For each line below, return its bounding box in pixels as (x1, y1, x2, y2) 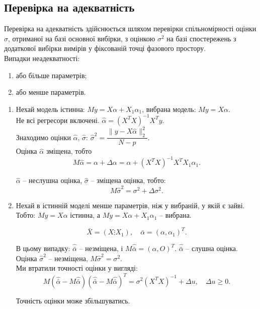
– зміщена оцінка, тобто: (91, 175, 166, 186)
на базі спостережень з (166, 33, 236, 43)
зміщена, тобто (46, 146, 92, 156)
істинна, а (70, 210, 100, 220)
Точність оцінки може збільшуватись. (16, 295, 130, 305)
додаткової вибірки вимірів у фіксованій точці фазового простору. (4, 43, 206, 53)
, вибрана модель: (142, 103, 196, 114)
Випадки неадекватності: (4, 52, 80, 63)
